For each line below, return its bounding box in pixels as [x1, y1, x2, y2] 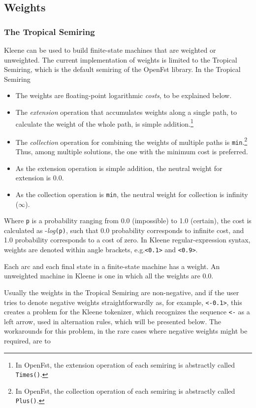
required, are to [4, 336, 51, 345]
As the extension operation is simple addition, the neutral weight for [15, 163, 223, 173]
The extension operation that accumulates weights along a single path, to [15, 106, 237, 117]
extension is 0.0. [15, 172, 64, 183]
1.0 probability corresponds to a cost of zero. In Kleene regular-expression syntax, [4, 235, 251, 245]
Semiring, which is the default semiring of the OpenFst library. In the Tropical [4, 64, 241, 74]
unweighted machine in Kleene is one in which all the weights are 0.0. [4, 271, 214, 281]
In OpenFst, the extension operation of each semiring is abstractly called [15, 359, 235, 370]
